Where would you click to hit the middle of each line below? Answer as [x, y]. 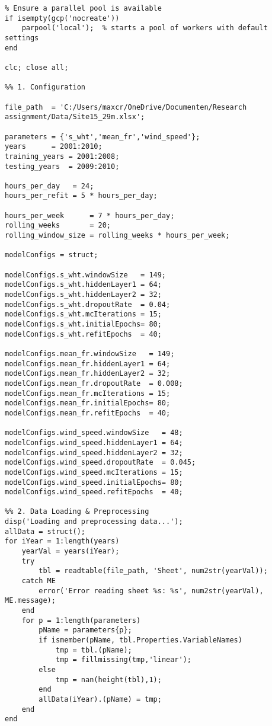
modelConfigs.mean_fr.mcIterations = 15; [88, 393]
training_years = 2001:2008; [62, 156]
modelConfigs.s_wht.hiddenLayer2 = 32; [83, 295]
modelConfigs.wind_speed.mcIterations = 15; [94, 472]
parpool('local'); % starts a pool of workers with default [145, 28]
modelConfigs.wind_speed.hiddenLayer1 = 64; [94, 442]
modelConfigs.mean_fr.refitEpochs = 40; [88, 413]
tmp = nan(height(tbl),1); [108, 679]
